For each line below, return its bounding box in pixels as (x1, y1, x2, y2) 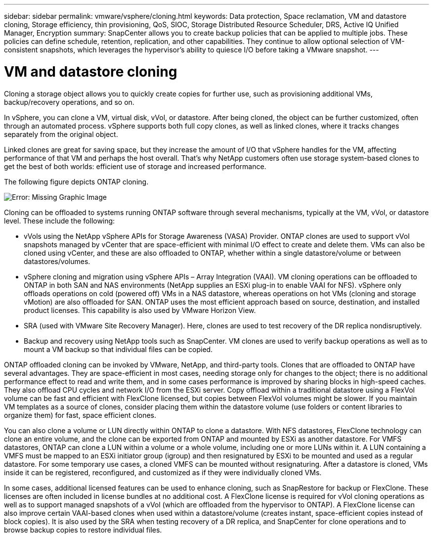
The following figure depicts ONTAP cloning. (4, 177, 149, 186)
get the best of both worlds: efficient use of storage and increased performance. (4, 162, 266, 171)
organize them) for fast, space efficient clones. (4, 410, 157, 419)
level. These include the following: (4, 216, 115, 225)
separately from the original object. (4, 130, 118, 138)
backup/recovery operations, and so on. (4, 97, 134, 106)
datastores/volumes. (24, 257, 90, 266)
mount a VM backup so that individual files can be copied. (24, 345, 213, 354)
